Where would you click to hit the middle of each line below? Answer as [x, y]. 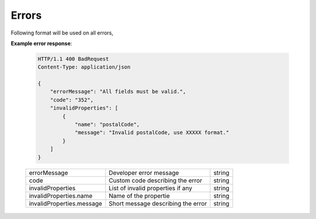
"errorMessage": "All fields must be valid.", [118, 92]
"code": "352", [72, 100]
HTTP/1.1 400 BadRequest [73, 59]
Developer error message [144, 173]
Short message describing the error [158, 203]
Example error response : [42, 43]
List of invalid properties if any [150, 188]
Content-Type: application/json [84, 67]
